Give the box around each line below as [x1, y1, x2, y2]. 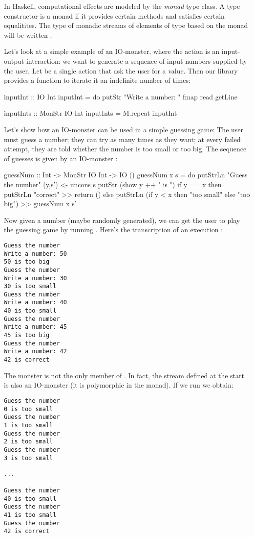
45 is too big [4, 332, 50, 339]
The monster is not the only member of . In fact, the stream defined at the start [4, 370, 244, 380]
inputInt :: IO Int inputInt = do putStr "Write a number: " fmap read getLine [4, 91, 237, 101]
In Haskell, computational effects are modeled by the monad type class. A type [4, 1, 240, 11]
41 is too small [4, 512, 57, 519]
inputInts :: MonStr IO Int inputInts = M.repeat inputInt [4, 108, 177, 118]
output [4, 55, 24, 66]
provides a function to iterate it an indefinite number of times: [4, 75, 190, 85]
